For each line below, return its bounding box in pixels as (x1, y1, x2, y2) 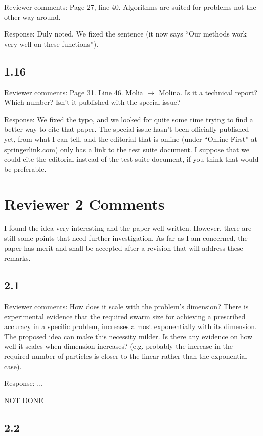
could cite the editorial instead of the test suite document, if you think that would (4, 154, 259, 164)
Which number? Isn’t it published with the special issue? (4, 97, 181, 107)
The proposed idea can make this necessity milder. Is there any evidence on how (4, 331, 253, 341)
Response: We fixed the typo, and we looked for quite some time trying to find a (4, 114, 253, 124)
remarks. (4, 252, 31, 263)
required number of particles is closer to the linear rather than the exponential (4, 351, 247, 361)
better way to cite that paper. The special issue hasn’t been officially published (4, 124, 249, 134)
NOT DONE (4, 394, 43, 405)
